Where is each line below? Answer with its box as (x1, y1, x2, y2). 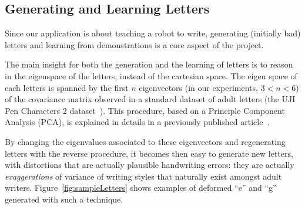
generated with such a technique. (5, 193, 123, 205)
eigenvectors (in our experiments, (139, 81, 258, 93)
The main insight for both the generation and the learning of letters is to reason (5, 58, 293, 70)
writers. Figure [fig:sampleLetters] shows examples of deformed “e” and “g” (5, 181, 277, 194)
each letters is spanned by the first (5, 81, 129, 93)
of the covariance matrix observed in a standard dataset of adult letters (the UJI (5, 93, 296, 105)
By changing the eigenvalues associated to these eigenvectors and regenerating (5, 135, 286, 147)
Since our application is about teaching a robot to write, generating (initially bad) (5, 27, 301, 39)
